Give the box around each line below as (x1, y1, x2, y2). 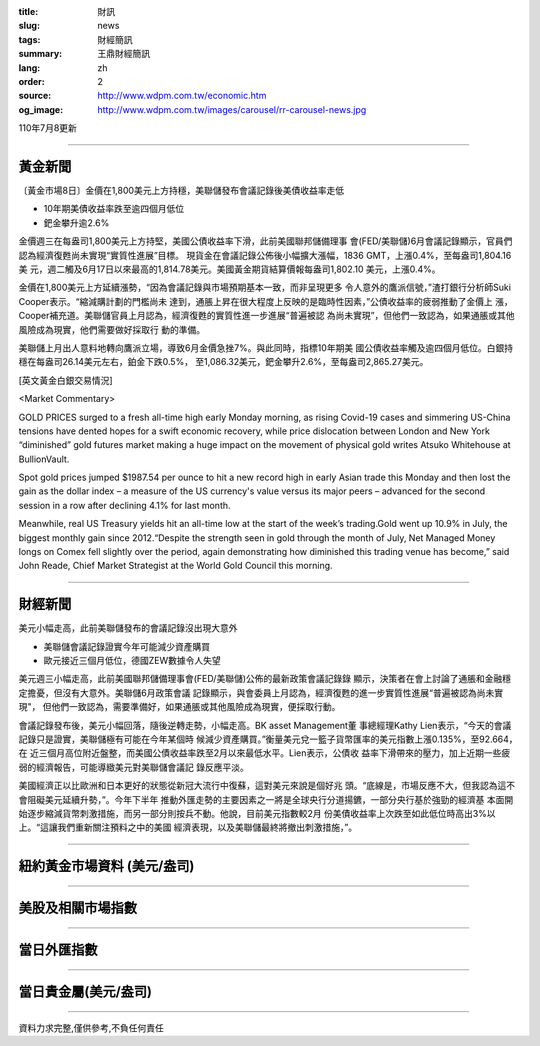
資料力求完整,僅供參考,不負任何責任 (18, 1021, 165, 1034)
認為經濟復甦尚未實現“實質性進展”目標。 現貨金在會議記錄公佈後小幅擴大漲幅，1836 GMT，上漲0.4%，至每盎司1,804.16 (18, 249, 512, 261)
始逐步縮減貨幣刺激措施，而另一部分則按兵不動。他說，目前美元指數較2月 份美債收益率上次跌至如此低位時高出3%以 (18, 808, 496, 819)
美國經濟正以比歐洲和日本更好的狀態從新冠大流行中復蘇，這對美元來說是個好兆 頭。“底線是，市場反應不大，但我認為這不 (18, 780, 516, 792)
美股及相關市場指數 (18, 900, 137, 917)
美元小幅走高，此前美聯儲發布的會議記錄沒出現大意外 (18, 622, 238, 634)
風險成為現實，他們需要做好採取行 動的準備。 (18, 323, 205, 335)
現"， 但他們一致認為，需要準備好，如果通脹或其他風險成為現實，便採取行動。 (18, 701, 341, 713)
